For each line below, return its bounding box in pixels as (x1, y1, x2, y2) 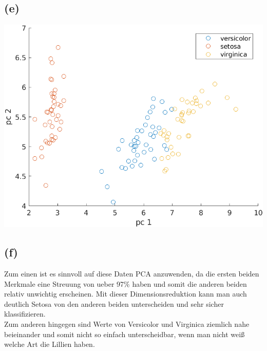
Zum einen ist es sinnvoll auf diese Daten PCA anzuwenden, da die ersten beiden (4, 268, 259, 279)
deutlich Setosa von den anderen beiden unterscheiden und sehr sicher (4, 298, 224, 309)
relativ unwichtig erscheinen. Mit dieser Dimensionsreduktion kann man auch (4, 288, 247, 299)
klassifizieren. (4, 308, 46, 319)
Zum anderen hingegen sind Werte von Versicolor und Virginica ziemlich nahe (4, 318, 250, 329)
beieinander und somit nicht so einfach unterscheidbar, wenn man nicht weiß (4, 328, 245, 339)
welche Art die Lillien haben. (4, 339, 95, 349)
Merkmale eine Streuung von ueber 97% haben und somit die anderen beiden (4, 278, 247, 289)
